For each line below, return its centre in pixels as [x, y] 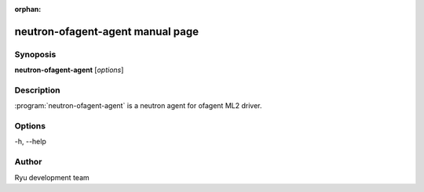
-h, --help [30, 142]
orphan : [28, 9]
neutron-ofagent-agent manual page [107, 31]
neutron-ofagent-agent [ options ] [69, 70]
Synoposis [35, 54]
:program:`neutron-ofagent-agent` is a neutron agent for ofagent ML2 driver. [138, 106]
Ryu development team [52, 177]
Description [37, 90]
